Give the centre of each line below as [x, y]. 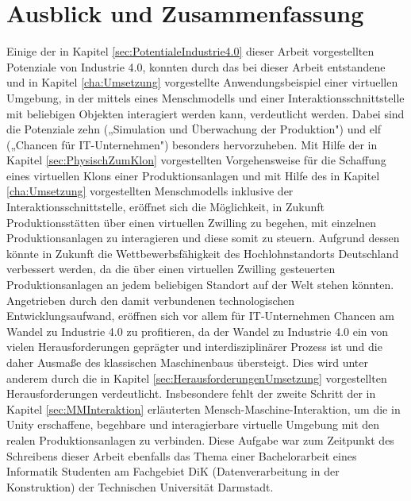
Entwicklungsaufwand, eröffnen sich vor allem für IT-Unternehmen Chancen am [200, 316]
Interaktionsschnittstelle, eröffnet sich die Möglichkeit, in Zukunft [165, 207]
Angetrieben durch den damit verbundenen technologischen [151, 300]
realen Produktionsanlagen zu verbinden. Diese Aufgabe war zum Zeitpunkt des [200, 439]
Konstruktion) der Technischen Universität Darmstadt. [140, 486]
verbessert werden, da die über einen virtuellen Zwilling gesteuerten [171, 269]
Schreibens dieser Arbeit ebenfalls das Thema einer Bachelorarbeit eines [182, 455]
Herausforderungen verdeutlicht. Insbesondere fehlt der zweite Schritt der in [191, 393]
